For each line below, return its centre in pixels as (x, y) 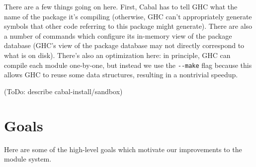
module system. (28, 159)
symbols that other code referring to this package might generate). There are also (128, 26)
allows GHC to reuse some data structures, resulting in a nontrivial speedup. (121, 75)
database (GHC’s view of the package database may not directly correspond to (124, 45)
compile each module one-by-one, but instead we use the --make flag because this (128, 65)
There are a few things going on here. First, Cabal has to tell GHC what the (121, 6)
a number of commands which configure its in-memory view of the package (118, 35)
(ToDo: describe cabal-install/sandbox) (63, 91)
